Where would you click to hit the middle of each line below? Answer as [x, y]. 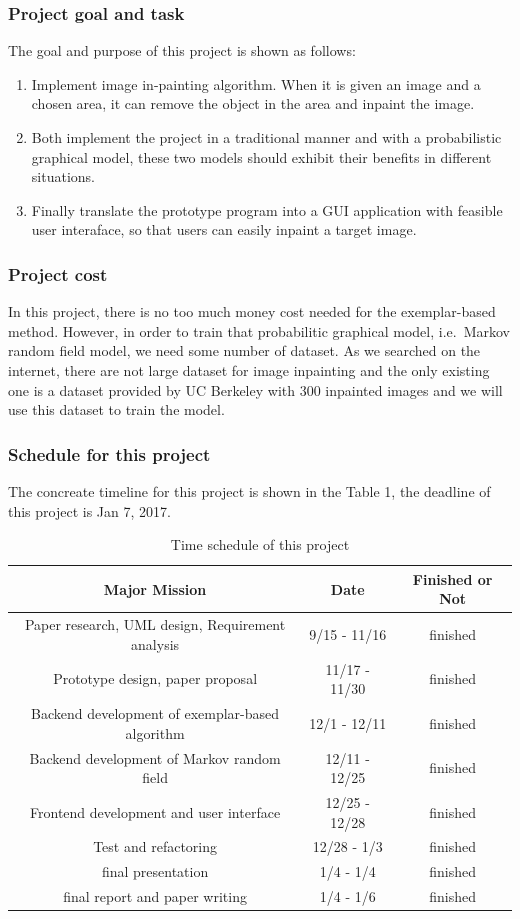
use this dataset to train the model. [116, 409]
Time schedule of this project [260, 544]
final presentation [155, 871]
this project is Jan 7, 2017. [89, 510]
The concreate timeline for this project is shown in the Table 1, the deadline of [249, 490]
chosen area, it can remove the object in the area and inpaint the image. [253, 103]
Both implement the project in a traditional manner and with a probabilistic [266, 137]
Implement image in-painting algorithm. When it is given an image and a [256, 83]
